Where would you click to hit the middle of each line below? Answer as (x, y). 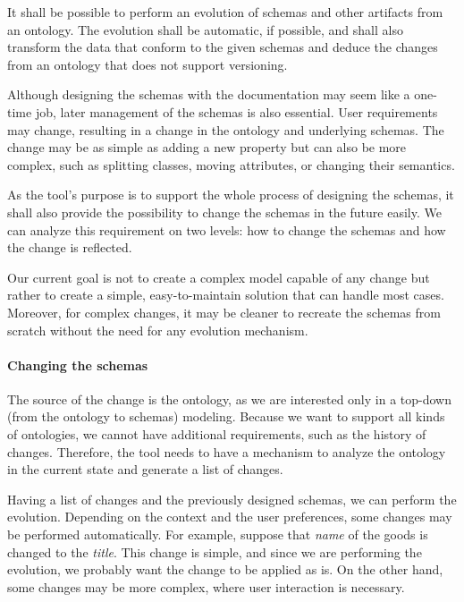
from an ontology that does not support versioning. (148, 64)
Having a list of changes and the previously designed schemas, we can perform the (232, 499)
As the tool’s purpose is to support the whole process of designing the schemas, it (231, 195)
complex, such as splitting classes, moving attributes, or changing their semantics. (231, 164)
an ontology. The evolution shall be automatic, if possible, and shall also (205, 29)
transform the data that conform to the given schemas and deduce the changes (223, 47)
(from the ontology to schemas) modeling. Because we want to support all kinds (226, 416)
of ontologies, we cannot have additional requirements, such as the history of (217, 434)
